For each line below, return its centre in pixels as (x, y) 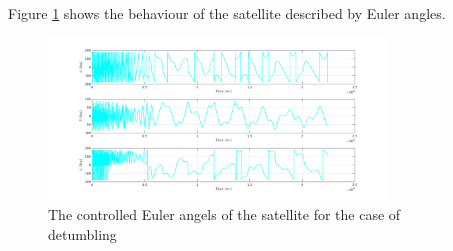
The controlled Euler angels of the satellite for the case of (224, 214)
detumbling (82, 233)
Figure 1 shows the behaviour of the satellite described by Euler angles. (227, 13)
